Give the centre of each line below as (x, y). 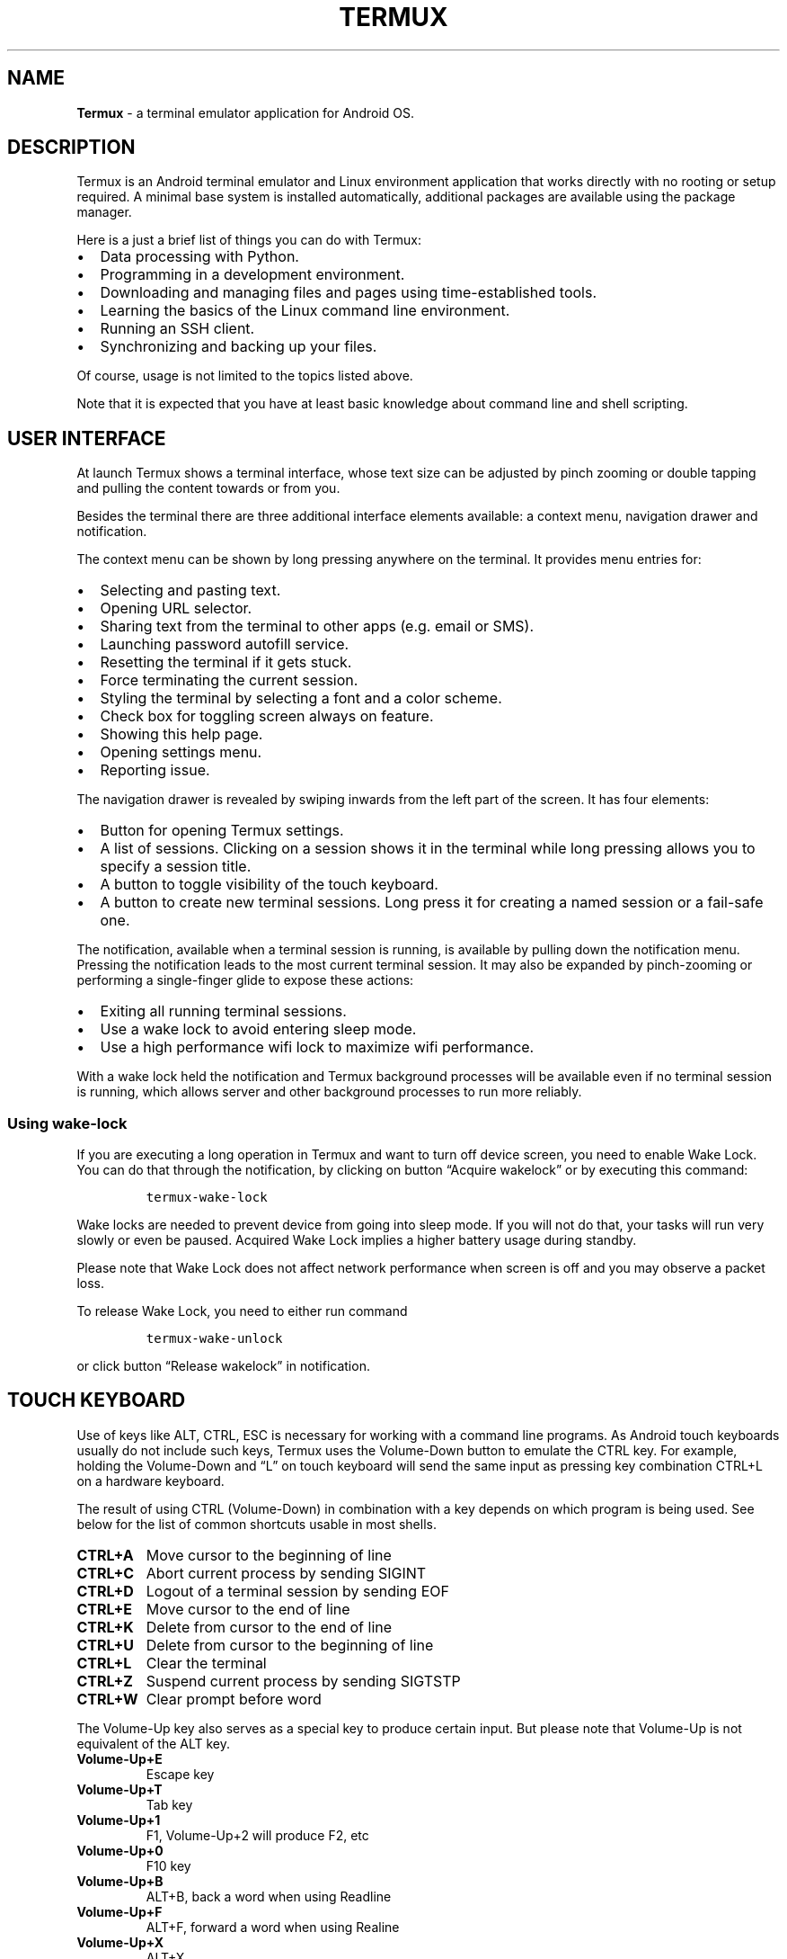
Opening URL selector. (176, 608)
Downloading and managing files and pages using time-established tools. (348, 293)
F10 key (168, 1865)
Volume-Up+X (120, 1942)
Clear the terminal (206, 1663)
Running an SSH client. (177, 329)
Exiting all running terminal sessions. (223, 1011)
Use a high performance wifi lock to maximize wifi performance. (317, 1047)
